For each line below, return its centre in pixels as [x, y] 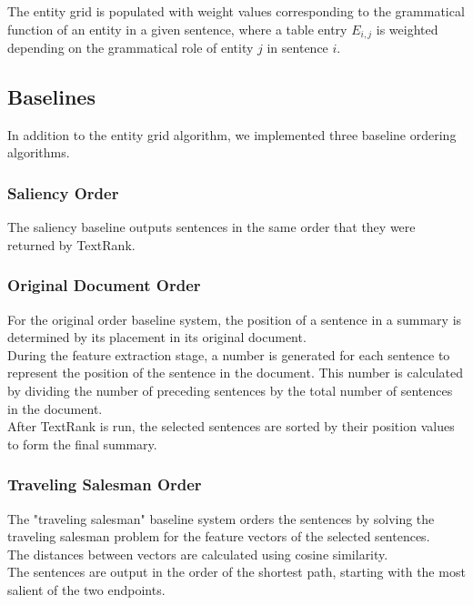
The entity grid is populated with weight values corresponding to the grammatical [236, 11]
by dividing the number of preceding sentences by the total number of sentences [230, 391]
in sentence [297, 48]
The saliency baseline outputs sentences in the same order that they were [211, 227]
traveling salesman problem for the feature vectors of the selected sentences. [219, 536]
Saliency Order [63, 192]
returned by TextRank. [71, 244]
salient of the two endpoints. [86, 590]
